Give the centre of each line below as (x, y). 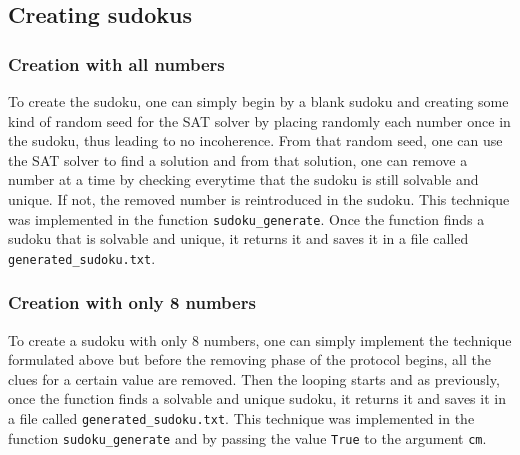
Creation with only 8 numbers (132, 302)
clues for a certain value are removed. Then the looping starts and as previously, (254, 378)
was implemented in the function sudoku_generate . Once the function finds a (246, 218)
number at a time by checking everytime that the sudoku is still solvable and (243, 179)
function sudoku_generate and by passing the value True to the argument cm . (247, 437)
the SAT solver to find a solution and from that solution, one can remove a (238, 159)
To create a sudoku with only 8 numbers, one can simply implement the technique (260, 339)
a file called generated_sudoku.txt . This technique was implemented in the (241, 418)
